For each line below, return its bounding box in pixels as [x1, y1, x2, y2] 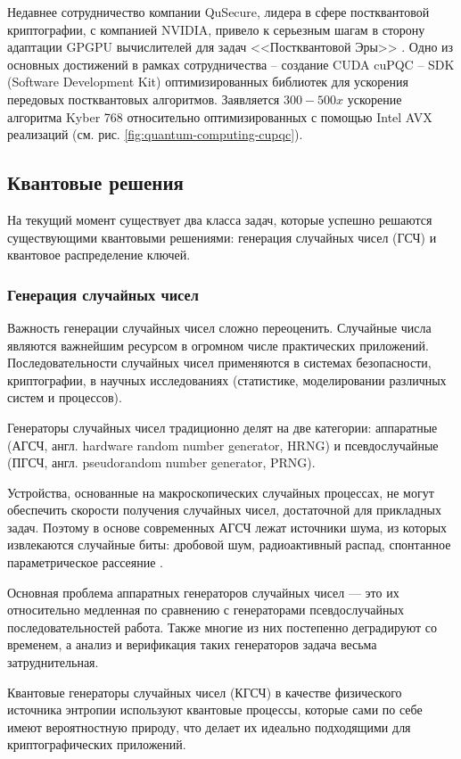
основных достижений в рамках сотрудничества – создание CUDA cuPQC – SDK [7, 54, 455, 73]
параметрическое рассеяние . [7, 553, 163, 572]
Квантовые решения [7, 169, 184, 196]
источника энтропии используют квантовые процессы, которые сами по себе [7, 700, 423, 719]
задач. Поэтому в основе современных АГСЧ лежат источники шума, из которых [7, 517, 448, 536]
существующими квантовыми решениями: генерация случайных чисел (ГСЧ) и [7, 227, 437, 246]
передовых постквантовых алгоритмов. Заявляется [7, 89, 280, 108]
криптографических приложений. [7, 735, 186, 754]
